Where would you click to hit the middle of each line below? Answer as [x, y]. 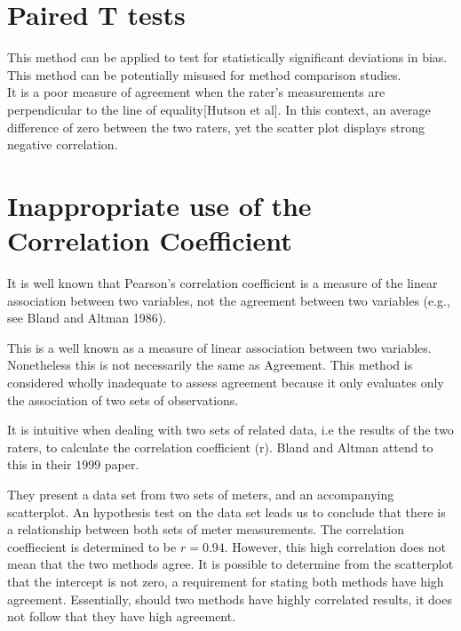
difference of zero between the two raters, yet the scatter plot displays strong [216, 127]
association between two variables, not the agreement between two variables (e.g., [229, 300]
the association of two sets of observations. [123, 399]
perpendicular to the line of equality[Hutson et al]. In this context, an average [219, 109]
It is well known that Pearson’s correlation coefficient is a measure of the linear [223, 283]
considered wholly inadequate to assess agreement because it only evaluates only [226, 382]
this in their [40, 464]
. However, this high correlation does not [335, 546]
